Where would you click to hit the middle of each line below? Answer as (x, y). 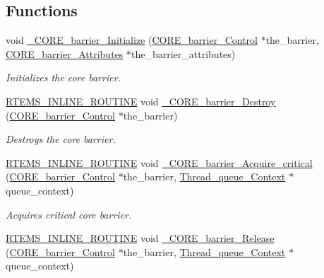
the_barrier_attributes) (184, 53)
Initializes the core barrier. (63, 77)
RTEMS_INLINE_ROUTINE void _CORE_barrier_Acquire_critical (159, 162)
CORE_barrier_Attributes (65, 53)
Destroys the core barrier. (61, 139)
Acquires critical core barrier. (69, 214)
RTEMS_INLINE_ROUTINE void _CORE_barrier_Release (140, 238)
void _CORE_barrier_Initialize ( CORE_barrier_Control (132, 40)
